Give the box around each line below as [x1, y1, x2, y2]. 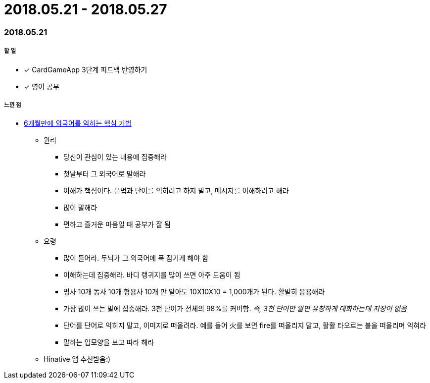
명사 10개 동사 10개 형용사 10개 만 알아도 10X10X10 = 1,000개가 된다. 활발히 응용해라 [63, 287, 325, 296]
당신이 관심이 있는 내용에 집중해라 [63, 153, 167, 162]
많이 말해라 [63, 203, 97, 212]
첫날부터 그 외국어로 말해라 [63, 169, 146, 178]
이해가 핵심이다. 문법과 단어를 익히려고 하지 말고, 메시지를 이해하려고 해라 [63, 186, 289, 195]
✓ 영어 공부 [24, 82, 59, 91]
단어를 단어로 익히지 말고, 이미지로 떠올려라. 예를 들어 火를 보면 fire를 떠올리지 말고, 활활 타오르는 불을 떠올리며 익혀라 [63, 321, 427, 330]
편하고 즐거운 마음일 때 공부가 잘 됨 [63, 220, 171, 229]
